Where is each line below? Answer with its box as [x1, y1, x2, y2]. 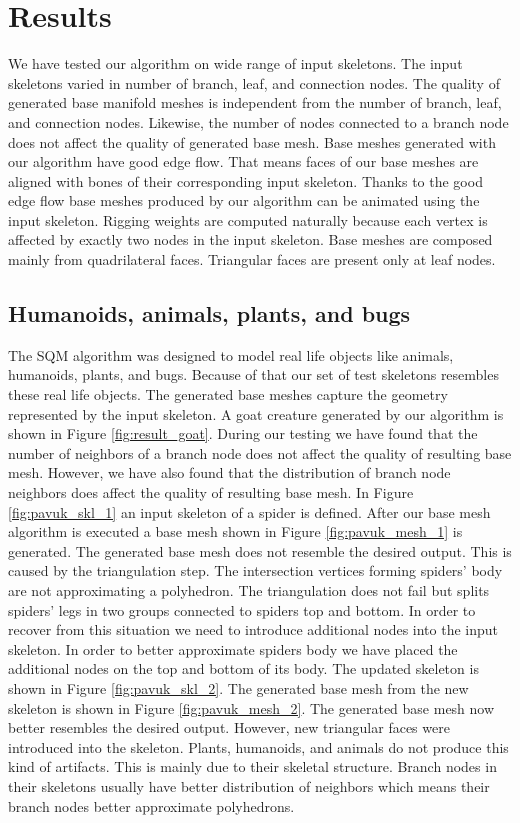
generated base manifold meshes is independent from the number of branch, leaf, [8, 92, 502, 113]
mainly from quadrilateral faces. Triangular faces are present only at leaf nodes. [8, 249, 496, 270]
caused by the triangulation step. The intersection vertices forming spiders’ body [8, 560, 503, 581]
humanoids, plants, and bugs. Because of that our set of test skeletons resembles [8, 364, 499, 385]
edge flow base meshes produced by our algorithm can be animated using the [8, 190, 480, 211]
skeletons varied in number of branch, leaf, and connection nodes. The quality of [8, 72, 500, 93]
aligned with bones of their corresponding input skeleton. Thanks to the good [8, 170, 483, 191]
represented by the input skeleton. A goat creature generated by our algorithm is [8, 403, 504, 424]
